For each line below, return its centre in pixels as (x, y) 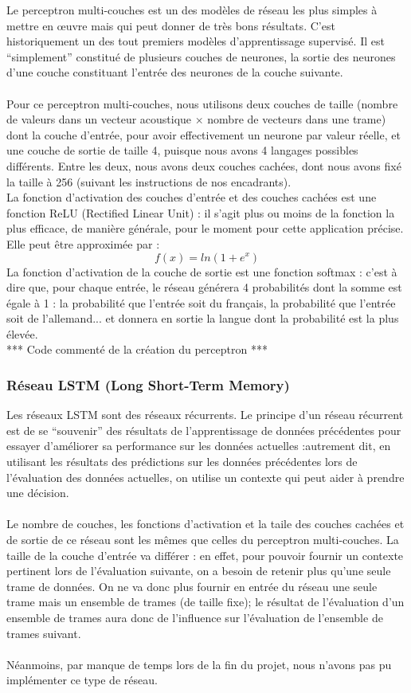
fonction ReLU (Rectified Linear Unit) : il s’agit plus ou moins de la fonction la (201, 212)
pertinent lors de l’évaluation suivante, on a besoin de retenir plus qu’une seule (199, 571)
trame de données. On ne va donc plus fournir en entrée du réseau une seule (192, 586)
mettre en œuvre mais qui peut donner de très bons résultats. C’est (171, 25)
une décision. (38, 493)
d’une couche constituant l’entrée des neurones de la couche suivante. (175, 72)
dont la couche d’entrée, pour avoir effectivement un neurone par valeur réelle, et (204, 134)
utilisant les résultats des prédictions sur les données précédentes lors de (182, 462)
